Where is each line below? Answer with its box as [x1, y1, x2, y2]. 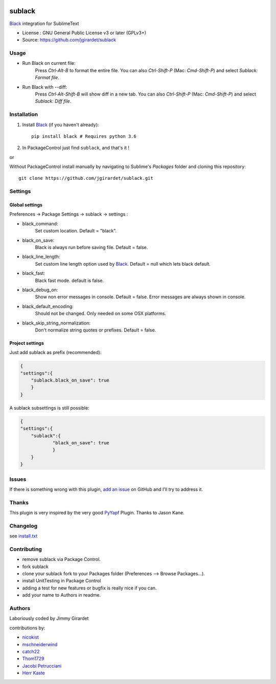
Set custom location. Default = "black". [35, 228, 117, 234]
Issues [9, 476, 27, 483]
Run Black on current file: [22, 60, 76, 66]
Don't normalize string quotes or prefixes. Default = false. [35, 327, 156, 333]
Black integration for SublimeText [9, 20, 79, 27]
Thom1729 [22, 655, 44, 662]
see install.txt [9, 533, 38, 539]
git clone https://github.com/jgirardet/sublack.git [18, 175, 153, 181]
